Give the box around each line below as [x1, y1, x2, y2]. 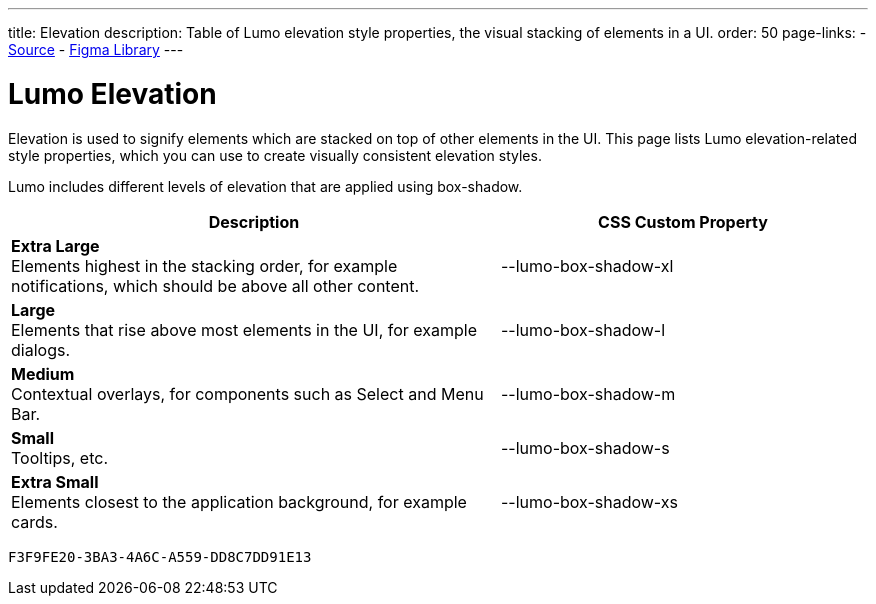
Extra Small [11, 471, 99, 492]
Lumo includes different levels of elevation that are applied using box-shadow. [8, 177, 523, 195]
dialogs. [11, 339, 70, 360]
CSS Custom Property [598, 211, 768, 232]
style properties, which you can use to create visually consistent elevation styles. [8, 146, 542, 164]
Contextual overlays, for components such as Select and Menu [11, 383, 484, 404]
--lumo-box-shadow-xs [500, 491, 679, 512]
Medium [11, 363, 75, 384]
